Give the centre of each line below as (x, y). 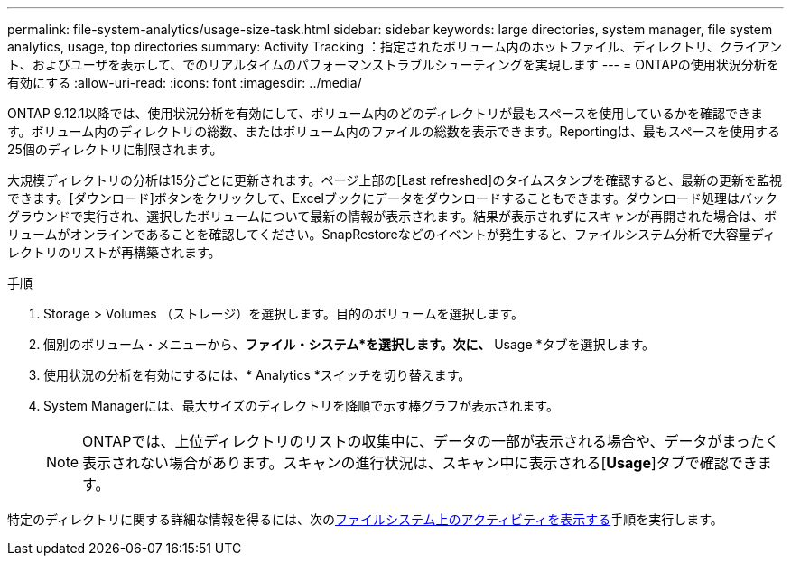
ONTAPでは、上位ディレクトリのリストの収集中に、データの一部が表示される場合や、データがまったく (431, 441)
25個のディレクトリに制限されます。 (115, 149)
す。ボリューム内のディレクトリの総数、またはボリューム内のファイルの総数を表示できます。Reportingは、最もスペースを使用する (394, 131)
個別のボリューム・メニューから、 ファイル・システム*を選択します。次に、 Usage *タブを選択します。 (349, 344)
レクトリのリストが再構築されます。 (114, 252)
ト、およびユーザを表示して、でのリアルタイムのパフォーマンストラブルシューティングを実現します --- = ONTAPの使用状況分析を (393, 65)
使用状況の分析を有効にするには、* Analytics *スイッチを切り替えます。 (257, 375)
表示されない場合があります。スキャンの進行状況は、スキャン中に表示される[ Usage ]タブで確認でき (420, 463)
